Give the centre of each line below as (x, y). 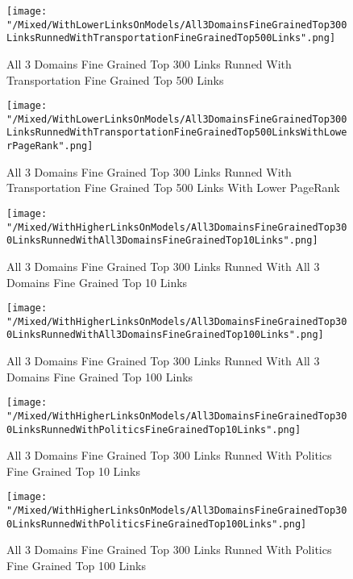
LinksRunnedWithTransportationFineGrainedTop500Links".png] (171, 38)
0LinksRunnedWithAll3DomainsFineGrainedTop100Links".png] (165, 335)
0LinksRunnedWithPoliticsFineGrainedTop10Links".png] (154, 429)
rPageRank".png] (50, 146)
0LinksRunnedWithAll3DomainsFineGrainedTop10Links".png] (162, 241)
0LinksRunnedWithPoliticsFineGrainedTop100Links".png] (157, 524)
